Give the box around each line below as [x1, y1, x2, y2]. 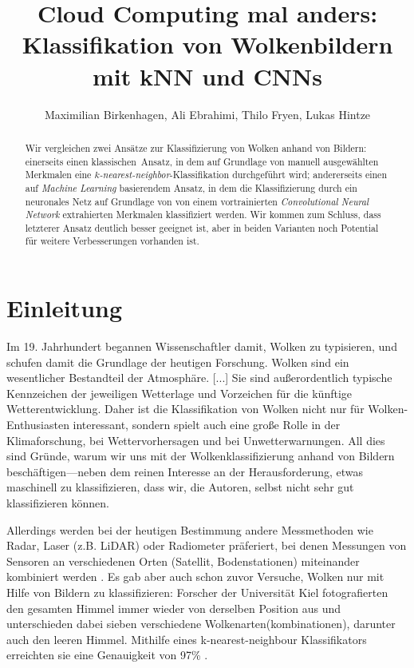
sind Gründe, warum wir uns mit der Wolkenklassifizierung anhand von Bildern [6, 447, 395, 464]
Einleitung [6, 292, 123, 324]
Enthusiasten [6, 416, 69, 433]
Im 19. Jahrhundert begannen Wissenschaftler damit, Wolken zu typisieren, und [6, 338, 397, 355]
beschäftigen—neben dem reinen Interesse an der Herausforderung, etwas [6, 463, 364, 479]
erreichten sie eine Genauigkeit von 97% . [6, 646, 208, 663]
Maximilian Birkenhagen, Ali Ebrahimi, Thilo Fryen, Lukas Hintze [44, 105, 371, 122]
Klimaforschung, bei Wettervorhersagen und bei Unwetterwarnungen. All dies [6, 431, 385, 448]
